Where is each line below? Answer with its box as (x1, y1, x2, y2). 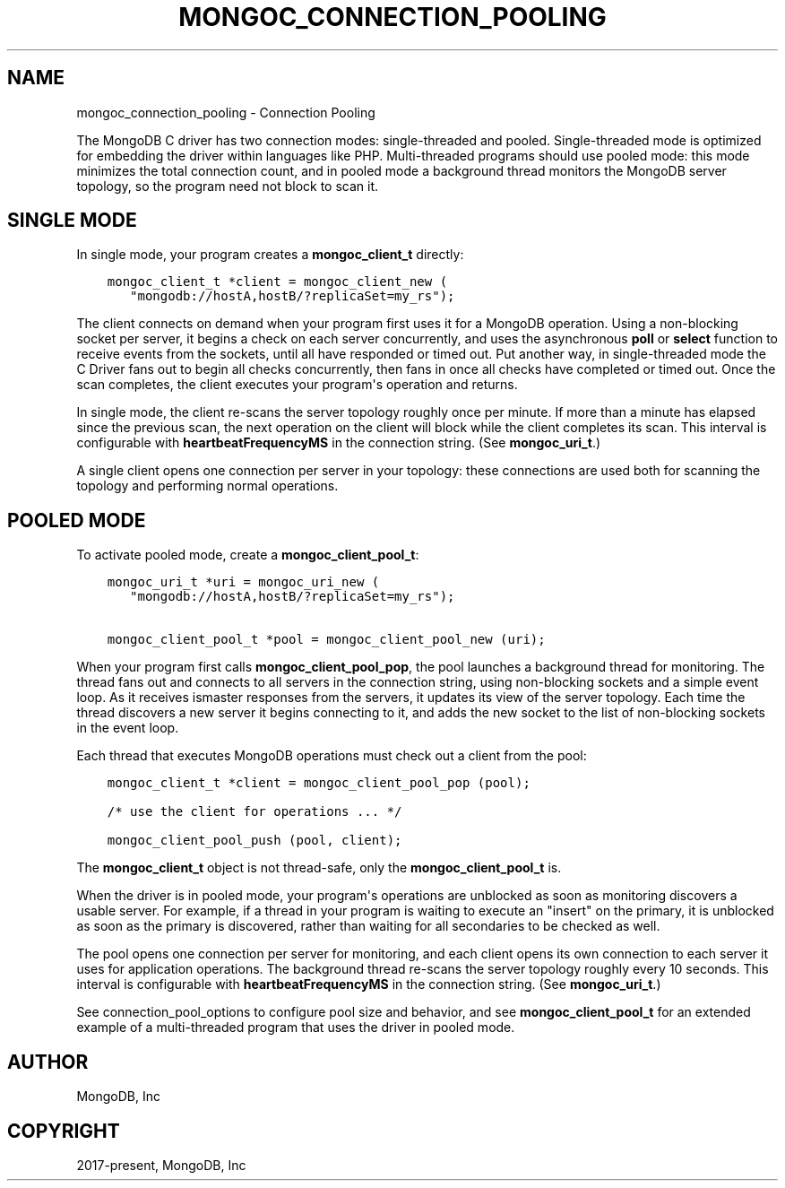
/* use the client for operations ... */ (107, 804, 402, 819)
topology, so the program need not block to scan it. (76, 178, 379, 194)
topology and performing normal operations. (76, 478, 339, 494)
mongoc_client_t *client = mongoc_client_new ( (107, 274, 448, 290)
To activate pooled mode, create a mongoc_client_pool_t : (76, 547, 419, 563)
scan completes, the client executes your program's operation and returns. (76, 377, 518, 393)
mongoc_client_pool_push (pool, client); (107, 833, 402, 848)
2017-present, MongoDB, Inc (76, 1157, 246, 1173)
